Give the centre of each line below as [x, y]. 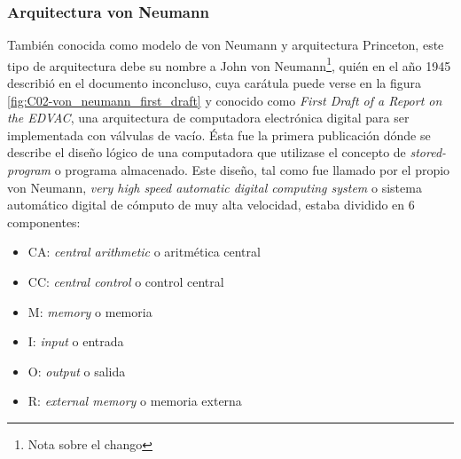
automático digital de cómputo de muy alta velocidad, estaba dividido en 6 [211, 205]
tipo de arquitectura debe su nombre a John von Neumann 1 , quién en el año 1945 [229, 64]
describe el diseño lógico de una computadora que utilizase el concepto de [207, 152]
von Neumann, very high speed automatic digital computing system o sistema [215, 187]
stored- [428, 152]
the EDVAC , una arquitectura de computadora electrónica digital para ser [208, 118]
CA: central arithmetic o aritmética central [144, 252]
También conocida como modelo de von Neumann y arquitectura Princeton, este [226, 45]
